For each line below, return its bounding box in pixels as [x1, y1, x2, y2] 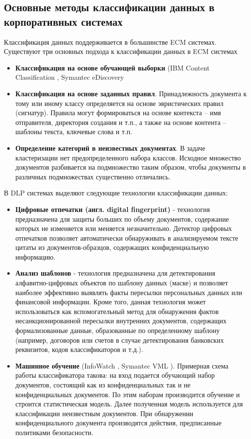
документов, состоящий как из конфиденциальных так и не [15, 380, 191, 389]
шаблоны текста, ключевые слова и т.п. [15, 126, 133, 137]
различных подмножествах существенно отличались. [15, 171, 171, 181]
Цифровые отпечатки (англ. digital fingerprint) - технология [15, 204, 210, 214]
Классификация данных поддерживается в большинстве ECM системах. [4, 36, 217, 47]
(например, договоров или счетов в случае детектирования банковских [15, 334, 224, 345]
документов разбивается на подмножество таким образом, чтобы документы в [15, 162, 246, 172]
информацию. [15, 251, 55, 262]
